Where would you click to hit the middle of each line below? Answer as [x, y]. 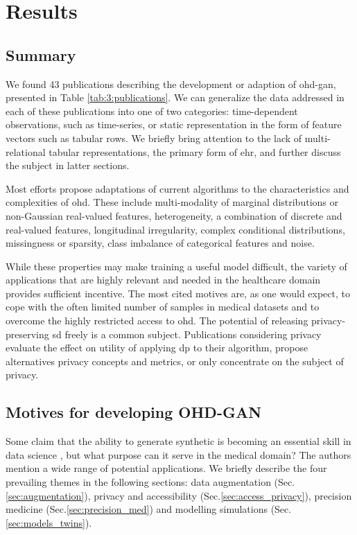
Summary [41, 54]
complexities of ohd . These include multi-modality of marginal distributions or [172, 202]
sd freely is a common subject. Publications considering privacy [187, 334]
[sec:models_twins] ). [49, 522]
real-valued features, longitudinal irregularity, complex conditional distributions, [175, 229]
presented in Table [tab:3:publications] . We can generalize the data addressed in [175, 97]
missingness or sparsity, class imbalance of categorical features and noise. [160, 243]
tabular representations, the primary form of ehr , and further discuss [195, 151]
